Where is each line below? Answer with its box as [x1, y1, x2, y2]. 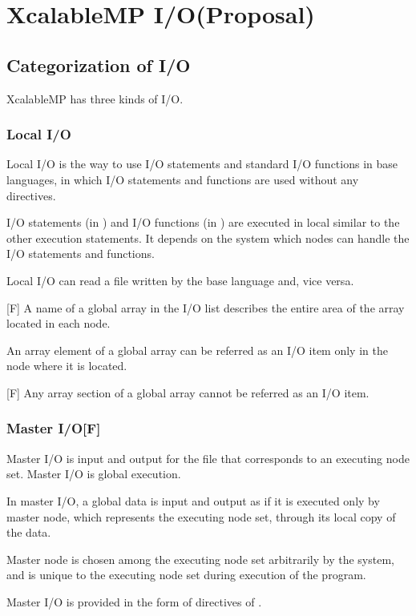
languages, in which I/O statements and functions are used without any [6, 171, 359, 187]
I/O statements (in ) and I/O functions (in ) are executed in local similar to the [6, 214, 400, 231]
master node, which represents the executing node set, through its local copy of [6, 508, 396, 525]
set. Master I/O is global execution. [6, 465, 181, 482]
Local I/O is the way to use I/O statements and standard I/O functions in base [6, 155, 398, 172]
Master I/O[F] [6, 418, 101, 438]
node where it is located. [6, 357, 127, 374]
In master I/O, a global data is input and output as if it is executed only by [6, 492, 380, 509]
